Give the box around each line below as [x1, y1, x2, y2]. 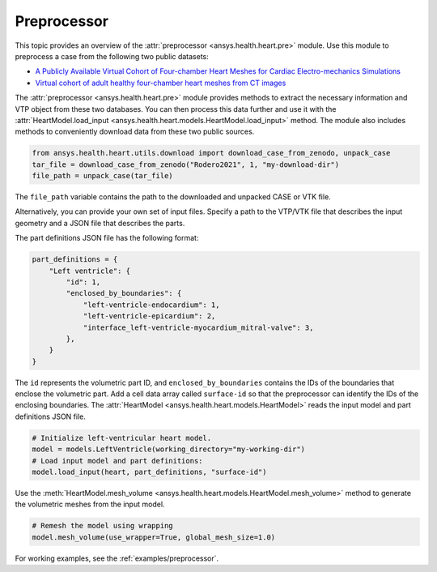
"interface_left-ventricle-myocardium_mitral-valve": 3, [83, 322, 314, 332]
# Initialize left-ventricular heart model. [32, 433, 212, 442]
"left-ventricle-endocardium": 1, [83, 300, 220, 309]
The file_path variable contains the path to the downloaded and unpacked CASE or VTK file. [15, 192, 331, 202]
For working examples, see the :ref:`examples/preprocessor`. [15, 553, 219, 563]
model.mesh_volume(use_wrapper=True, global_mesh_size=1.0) [32, 532, 276, 542]
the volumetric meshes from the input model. [15, 499, 165, 510]
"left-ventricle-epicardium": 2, [83, 312, 216, 321]
